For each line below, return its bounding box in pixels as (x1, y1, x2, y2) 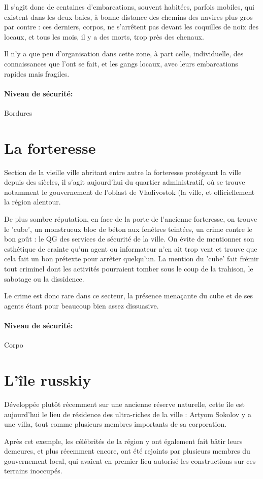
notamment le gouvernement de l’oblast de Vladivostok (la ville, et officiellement (4, 186, 255, 197)
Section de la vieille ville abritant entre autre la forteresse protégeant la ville (4, 166, 242, 177)
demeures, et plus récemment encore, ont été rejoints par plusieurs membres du (4, 446, 250, 456)
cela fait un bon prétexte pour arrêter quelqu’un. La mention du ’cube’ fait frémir (4, 253, 259, 264)
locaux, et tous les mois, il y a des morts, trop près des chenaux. (4, 31, 204, 42)
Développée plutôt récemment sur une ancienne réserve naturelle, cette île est (4, 398, 245, 409)
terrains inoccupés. (4, 465, 62, 476)
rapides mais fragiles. (4, 68, 70, 79)
